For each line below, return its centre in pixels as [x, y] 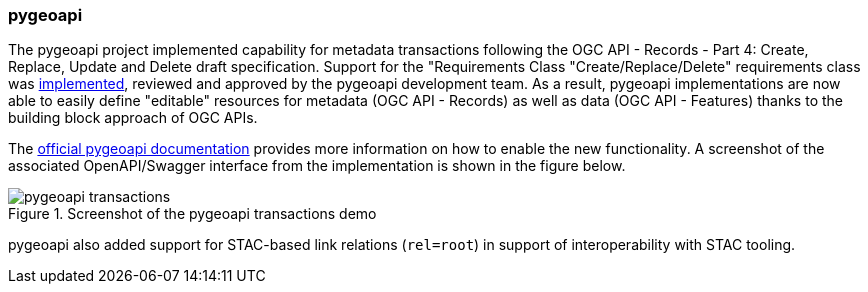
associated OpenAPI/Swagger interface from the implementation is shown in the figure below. [317, 166]
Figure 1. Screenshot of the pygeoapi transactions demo [192, 214]
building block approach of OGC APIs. [133, 118]
